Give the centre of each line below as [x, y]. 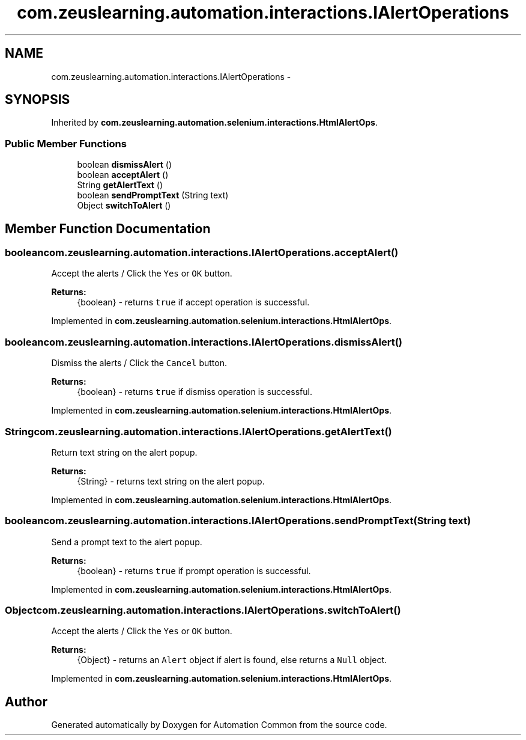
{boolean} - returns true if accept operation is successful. [193, 302]
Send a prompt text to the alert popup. [127, 542]
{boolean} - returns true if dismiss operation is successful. [195, 392]
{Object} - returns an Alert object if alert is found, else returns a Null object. [232, 660]
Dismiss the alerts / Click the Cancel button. [139, 363]
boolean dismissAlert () [125, 165]
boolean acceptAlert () [123, 175]
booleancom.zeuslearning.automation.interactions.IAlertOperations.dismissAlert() [204, 342]
